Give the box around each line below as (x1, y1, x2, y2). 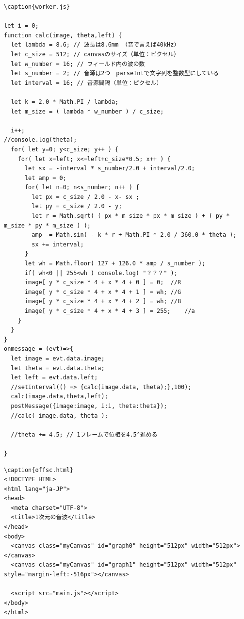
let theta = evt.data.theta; (11, 364, 105, 372)
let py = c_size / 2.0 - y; (32, 203, 122, 210)
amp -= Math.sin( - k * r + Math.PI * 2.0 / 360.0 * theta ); (32, 231, 237, 239)
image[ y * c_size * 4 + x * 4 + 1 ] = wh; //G (24, 288, 181, 295)
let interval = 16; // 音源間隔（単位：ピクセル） (11, 79, 163, 86)
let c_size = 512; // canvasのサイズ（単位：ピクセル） (11, 50, 179, 58)
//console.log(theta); (4, 136, 77, 144)
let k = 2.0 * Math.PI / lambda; (11, 98, 119, 105)
